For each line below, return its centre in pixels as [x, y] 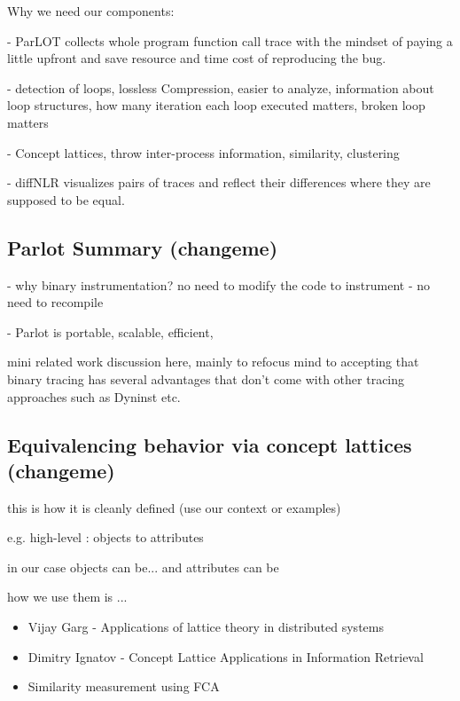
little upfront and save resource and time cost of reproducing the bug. [197, 58]
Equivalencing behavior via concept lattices [210, 444]
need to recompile [55, 302]
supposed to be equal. [66, 199]
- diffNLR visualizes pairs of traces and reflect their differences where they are [219, 182]
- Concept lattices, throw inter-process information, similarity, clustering [203, 152]
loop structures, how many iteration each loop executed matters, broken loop [216, 105]
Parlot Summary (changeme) [143, 247]
